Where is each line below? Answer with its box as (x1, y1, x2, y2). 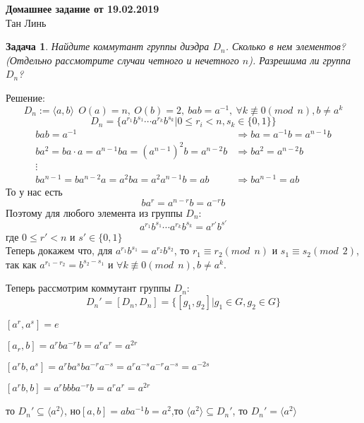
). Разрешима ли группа (248, 52, 351, 67)
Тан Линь (6, 15, 47, 30)
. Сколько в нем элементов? (225, 39, 346, 54)
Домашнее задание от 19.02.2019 (6, 1, 159, 16)
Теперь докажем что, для (6, 243, 113, 258)
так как (6, 256, 37, 271)
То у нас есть (6, 184, 63, 198)
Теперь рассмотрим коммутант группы (6, 280, 171, 295)
